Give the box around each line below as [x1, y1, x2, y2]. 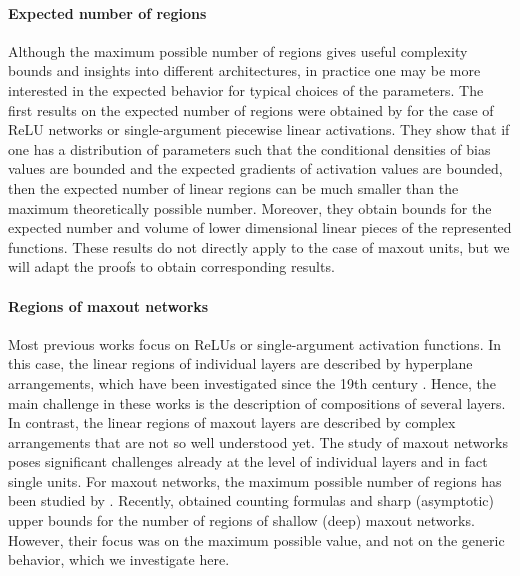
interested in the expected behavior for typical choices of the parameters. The [8, 79, 484, 100]
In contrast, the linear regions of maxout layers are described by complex [8, 412, 456, 433]
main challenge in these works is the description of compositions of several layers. [8, 392, 506, 413]
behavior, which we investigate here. [8, 549, 230, 570]
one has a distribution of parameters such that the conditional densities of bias [8, 138, 491, 159]
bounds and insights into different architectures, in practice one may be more [8, 60, 481, 81]
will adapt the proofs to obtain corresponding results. [8, 256, 335, 277]
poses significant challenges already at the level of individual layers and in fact [8, 451, 488, 472]
